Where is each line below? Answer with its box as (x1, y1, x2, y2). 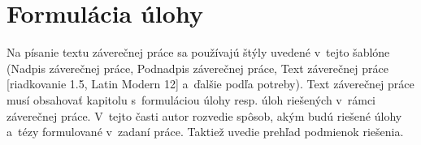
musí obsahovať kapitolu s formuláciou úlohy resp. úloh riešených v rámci (7, 91, 376, 108)
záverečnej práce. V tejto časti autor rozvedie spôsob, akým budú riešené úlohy (7, 107, 402, 124)
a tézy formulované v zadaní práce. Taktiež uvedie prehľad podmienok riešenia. (7, 123, 404, 140)
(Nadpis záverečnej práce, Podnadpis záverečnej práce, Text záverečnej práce (7, 59, 388, 76)
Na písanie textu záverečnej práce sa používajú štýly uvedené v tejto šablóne (7, 44, 390, 61)
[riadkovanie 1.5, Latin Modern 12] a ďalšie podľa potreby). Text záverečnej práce (7, 75, 414, 92)
